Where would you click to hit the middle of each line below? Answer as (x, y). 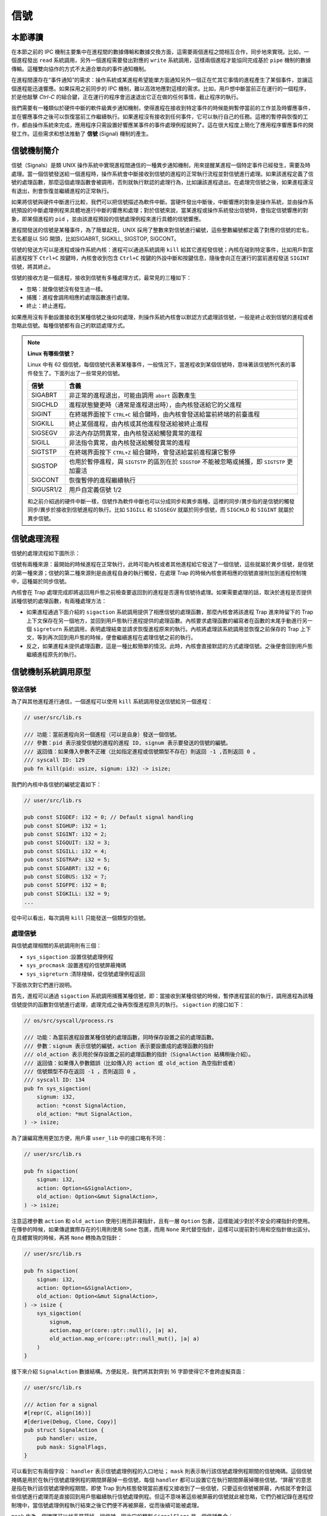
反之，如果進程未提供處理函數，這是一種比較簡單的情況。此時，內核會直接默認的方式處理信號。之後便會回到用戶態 (170, 646)
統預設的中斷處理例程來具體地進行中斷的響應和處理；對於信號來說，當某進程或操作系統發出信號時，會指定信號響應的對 (160, 210)
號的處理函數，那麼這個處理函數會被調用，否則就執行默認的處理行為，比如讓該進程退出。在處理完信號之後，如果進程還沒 (162, 183)
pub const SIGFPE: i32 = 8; (65, 885)
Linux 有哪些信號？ (51, 353)
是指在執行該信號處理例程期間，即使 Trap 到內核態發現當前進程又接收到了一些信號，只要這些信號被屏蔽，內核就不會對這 (161, 1488)
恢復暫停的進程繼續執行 (102, 480)
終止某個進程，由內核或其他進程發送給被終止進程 (139, 424)
